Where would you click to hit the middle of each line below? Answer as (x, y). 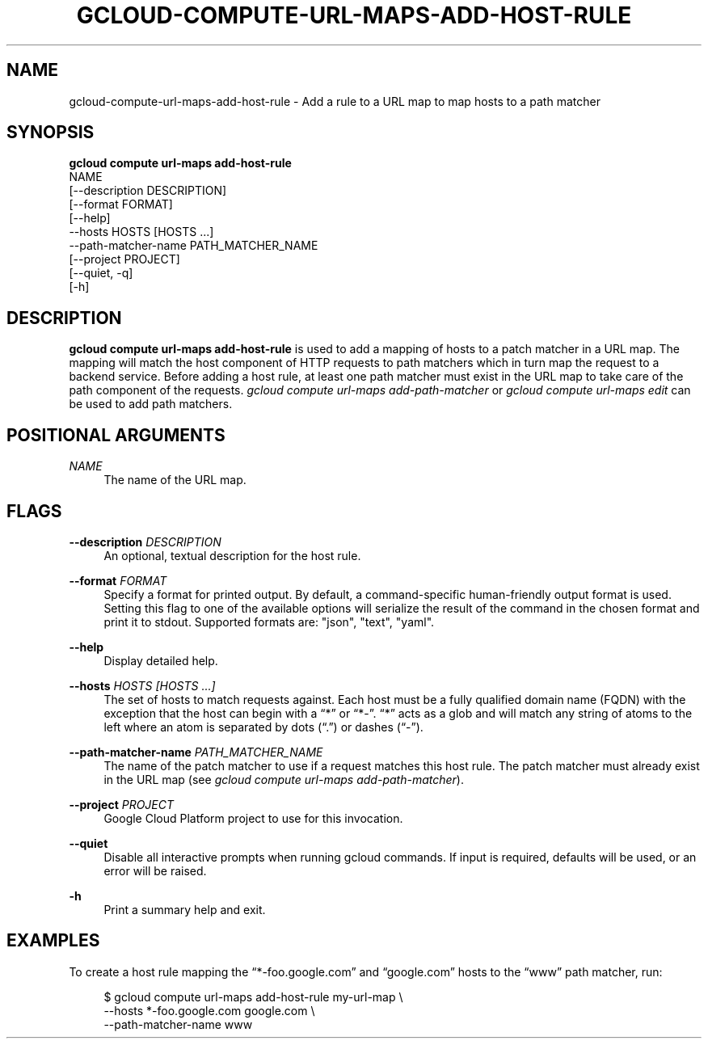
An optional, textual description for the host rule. (232, 555)
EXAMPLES (53, 941)
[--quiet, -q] (101, 273)
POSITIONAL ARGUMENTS (116, 435)
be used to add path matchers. (151, 404)
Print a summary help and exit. (185, 909)
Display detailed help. (161, 660)
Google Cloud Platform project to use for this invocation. (253, 818)
